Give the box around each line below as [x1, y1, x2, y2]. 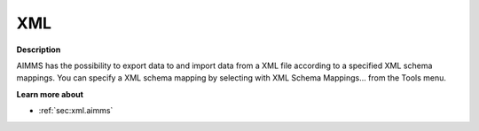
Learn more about [16, 89, 84, 99]
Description [16, 44, 61, 55]
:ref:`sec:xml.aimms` [38, 105, 114, 116]
